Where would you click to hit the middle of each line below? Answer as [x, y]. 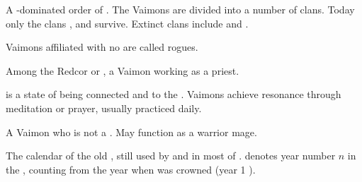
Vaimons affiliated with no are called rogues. [102, 47]
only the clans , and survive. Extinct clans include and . [127, 23]
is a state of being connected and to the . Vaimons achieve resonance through [174, 94]
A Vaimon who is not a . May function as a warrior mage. [131, 132]
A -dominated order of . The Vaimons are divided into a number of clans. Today [180, 9]
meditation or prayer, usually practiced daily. [104, 108]
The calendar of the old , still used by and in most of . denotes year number [171, 156]
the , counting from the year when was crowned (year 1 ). [131, 169]
